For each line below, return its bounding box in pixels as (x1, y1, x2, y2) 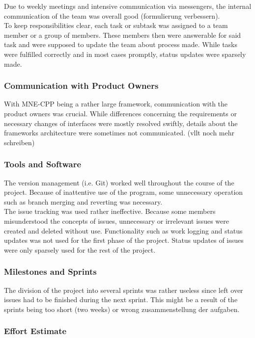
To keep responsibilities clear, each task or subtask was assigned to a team (4, 20, 228, 30)
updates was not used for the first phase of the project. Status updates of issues (4, 235, 244, 245)
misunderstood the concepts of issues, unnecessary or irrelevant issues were (4, 215, 229, 226)
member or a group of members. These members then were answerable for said (4, 29, 241, 40)
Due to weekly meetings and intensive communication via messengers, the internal (4, 1, 252, 11)
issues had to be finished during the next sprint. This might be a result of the (4, 294, 238, 305)
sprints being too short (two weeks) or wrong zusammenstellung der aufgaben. (4, 304, 240, 314)
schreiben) (4, 137, 35, 147)
